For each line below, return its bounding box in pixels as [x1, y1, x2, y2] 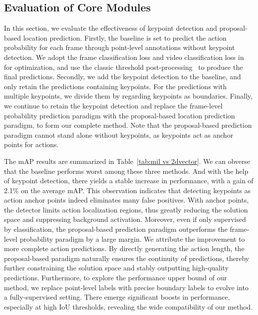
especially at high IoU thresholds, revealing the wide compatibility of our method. [4, 301, 253, 312]
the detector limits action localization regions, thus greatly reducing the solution [4, 204, 248, 214]
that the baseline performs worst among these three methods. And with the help [4, 165, 249, 176]
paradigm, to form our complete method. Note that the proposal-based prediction [4, 120, 252, 130]
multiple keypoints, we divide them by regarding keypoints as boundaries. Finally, [4, 91, 253, 101]
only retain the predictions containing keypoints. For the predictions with [4, 81, 227, 91]
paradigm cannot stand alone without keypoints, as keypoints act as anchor [4, 129, 233, 140]
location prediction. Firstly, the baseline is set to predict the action [23, 32, 227, 43]
